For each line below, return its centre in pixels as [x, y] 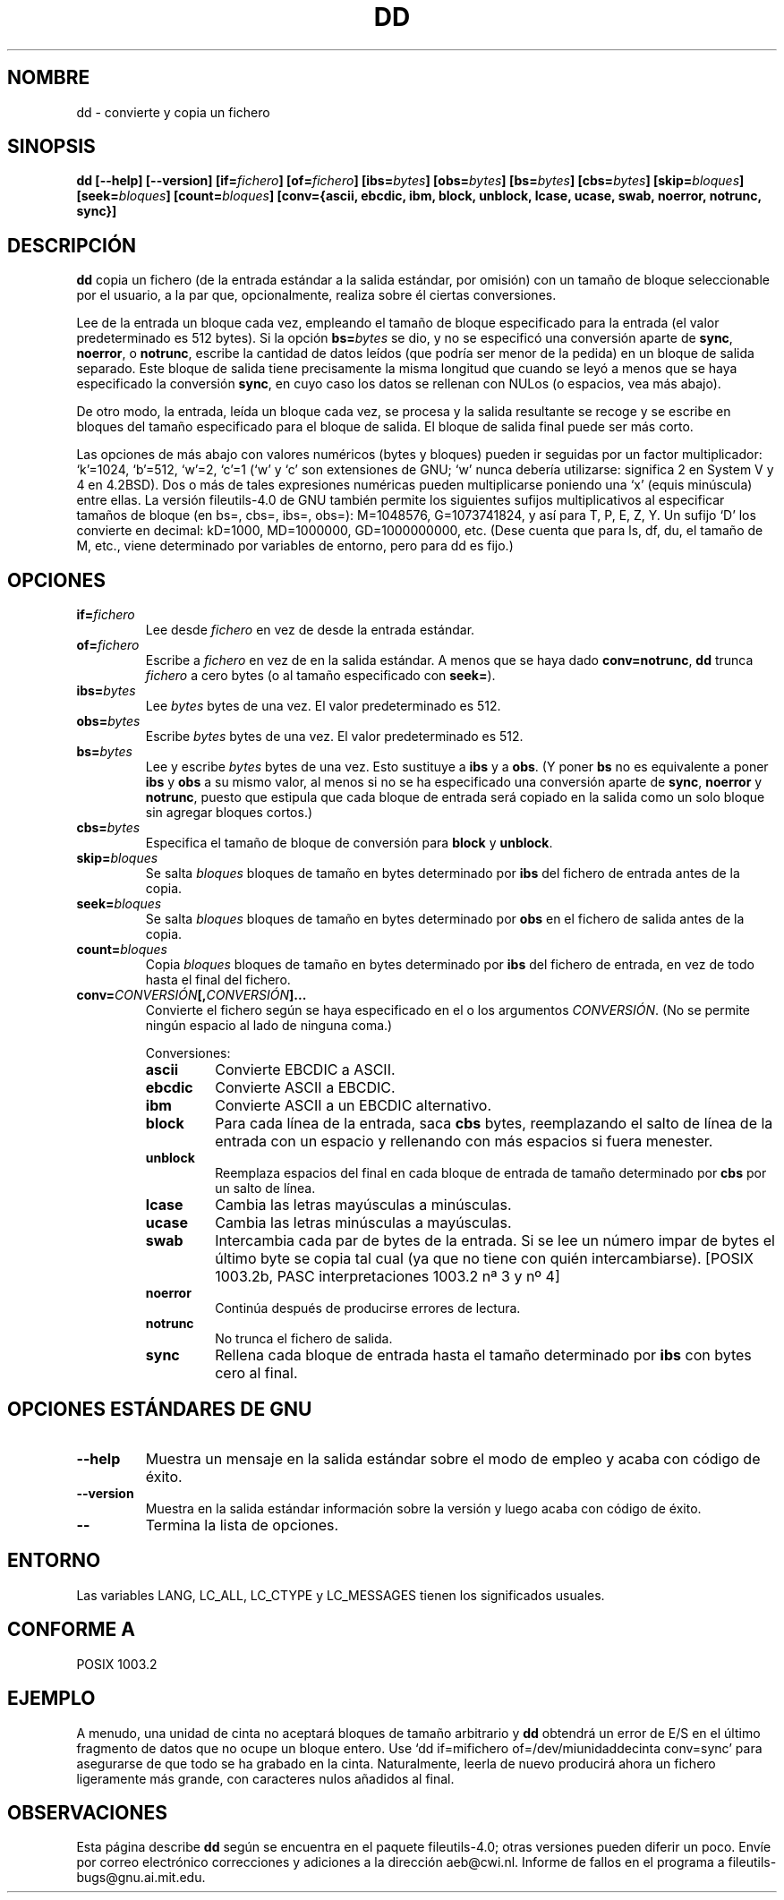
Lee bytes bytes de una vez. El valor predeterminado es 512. [323, 706]
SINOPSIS [51, 147]
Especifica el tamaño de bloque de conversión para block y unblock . [349, 843]
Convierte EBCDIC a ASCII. [305, 1070]
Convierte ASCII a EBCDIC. [305, 1088]
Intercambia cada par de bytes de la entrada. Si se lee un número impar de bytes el [495, 1241]
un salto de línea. [265, 1189]
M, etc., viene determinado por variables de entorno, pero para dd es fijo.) [295, 546]
